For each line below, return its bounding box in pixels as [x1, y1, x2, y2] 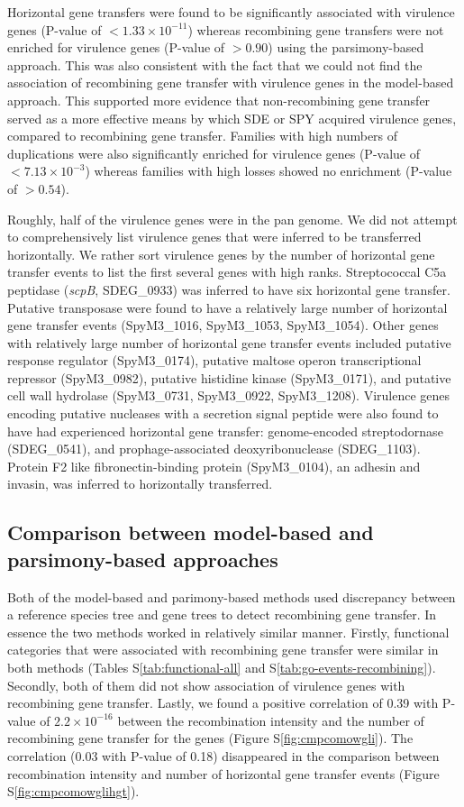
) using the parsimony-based [268, 38, 424, 57]
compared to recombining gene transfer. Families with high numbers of [7, 126, 398, 145]
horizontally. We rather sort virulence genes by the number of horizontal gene [7, 244, 435, 263]
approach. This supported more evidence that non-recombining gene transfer [7, 90, 431, 109]
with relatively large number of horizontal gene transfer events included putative [7, 333, 451, 352]
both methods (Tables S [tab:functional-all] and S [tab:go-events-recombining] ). [7, 658, 436, 676]
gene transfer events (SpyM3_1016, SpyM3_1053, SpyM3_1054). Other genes [7, 316, 439, 335]
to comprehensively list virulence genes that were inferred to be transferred [7, 227, 422, 246]
